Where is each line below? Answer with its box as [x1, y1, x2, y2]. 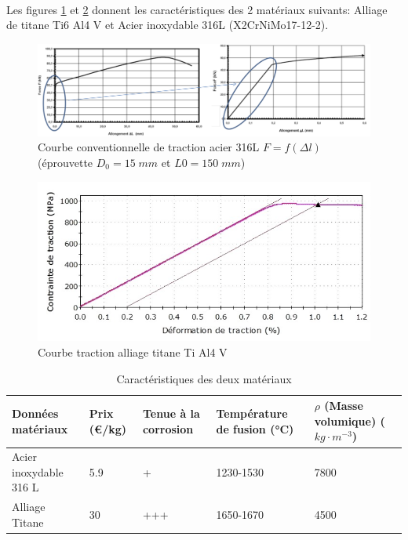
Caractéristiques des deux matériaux [116, 370, 292, 386]
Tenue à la [142, 405, 200, 422]
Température [216, 405, 288, 422]
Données [12, 405, 59, 422]
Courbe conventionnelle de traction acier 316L [38, 139, 260, 155]
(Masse [324, 397, 363, 414]
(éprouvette [38, 154, 93, 170]
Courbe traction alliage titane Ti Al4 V [38, 344, 228, 361]
